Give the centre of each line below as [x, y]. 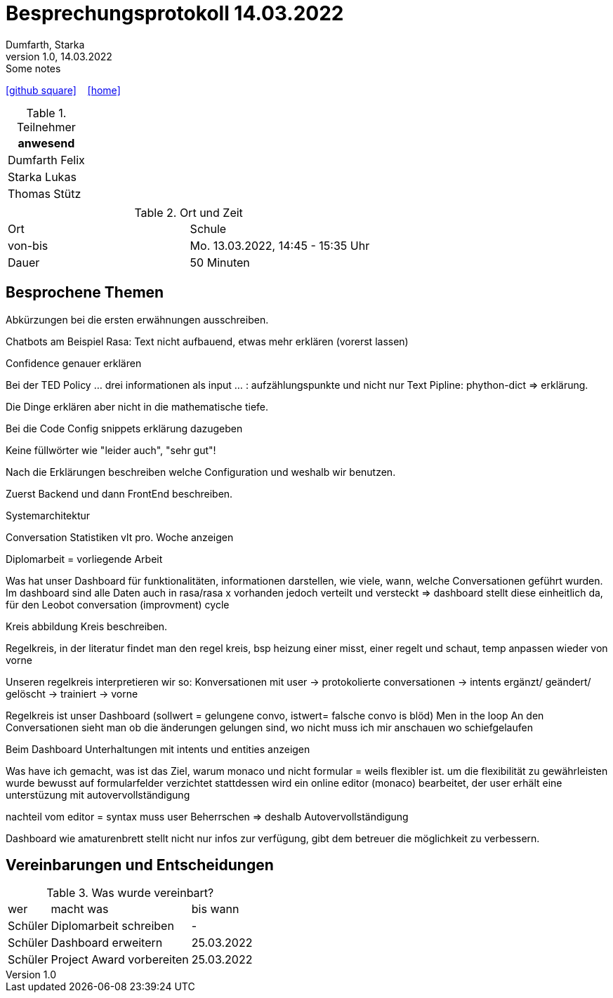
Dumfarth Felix [46, 160]
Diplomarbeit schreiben [112, 926]
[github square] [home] [63, 90]
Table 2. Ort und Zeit [189, 212]
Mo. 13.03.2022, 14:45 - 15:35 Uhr [280, 245]
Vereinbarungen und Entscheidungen [140, 865]
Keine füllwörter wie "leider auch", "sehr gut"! [111, 450]
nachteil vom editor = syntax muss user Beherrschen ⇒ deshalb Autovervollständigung [207, 816]
